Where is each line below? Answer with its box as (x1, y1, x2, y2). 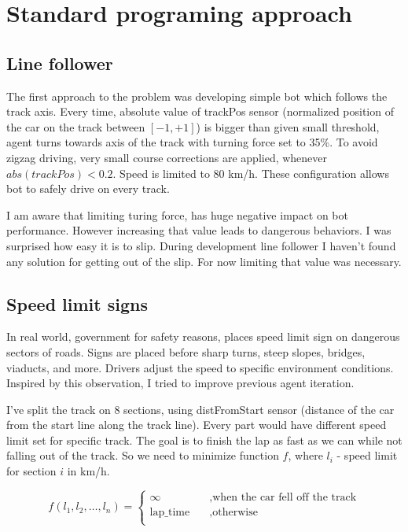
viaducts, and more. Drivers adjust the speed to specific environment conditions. (6, 359, 394, 375)
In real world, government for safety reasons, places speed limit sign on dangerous (6, 328, 400, 345)
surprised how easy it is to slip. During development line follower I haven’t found (6, 237, 396, 253)
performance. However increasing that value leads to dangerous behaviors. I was (6, 222, 391, 238)
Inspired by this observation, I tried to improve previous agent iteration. (6, 375, 355, 391)
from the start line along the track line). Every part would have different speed (6, 416, 387, 433)
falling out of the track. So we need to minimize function (6, 447, 279, 464)
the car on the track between (6, 118, 145, 135)
